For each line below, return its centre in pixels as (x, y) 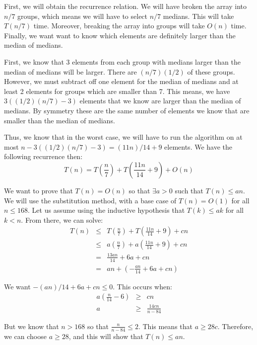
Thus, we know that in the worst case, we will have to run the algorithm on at (123, 137)
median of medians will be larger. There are (70, 71)
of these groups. (211, 71)
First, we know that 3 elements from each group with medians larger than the (122, 61)
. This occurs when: (142, 286)
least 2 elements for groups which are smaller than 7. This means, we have (117, 91)
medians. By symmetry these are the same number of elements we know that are (127, 110)
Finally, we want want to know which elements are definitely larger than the (120, 35)
